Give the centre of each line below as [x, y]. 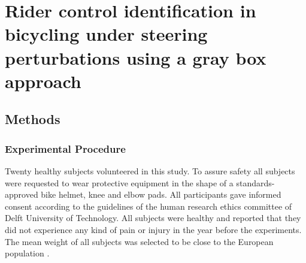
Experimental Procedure [65, 148]
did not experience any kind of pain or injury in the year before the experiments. [153, 229]
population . [27, 253]
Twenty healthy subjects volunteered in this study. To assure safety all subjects [150, 170]
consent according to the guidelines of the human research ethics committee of [149, 206]
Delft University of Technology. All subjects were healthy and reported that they [153, 218]
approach [43, 81]
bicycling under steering [106, 34]
